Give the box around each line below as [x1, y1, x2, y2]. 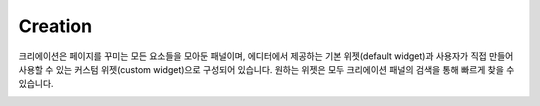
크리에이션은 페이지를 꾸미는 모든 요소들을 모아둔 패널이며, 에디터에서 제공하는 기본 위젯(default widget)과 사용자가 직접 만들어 [18, 50, 514, 62]
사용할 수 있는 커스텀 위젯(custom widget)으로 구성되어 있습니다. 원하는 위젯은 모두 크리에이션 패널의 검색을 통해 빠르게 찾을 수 [18, 63, 515, 75]
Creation [18, 15, 93, 37]
